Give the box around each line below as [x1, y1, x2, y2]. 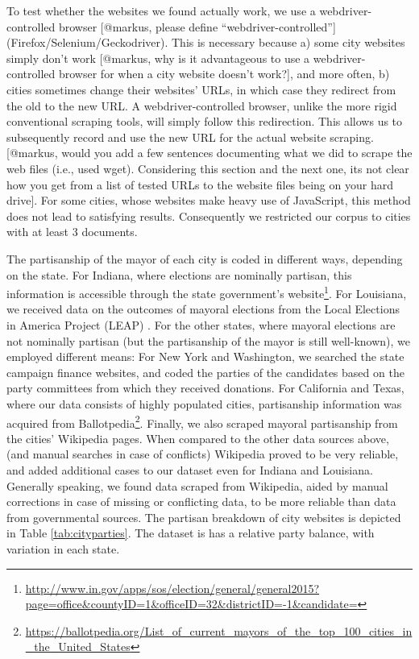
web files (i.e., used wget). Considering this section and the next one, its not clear [6, 160, 409, 176]
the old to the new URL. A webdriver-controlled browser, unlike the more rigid [6, 97, 397, 114]
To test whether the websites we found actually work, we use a [6, 2, 316, 19]
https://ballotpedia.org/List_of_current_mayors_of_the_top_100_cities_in [25, 622, 413, 639]
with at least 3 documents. [6, 223, 138, 240]
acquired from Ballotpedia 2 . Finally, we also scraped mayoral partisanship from [6, 412, 398, 431]
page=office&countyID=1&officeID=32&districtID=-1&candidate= [25, 595, 358, 612]
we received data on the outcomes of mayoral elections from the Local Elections [6, 300, 400, 317]
